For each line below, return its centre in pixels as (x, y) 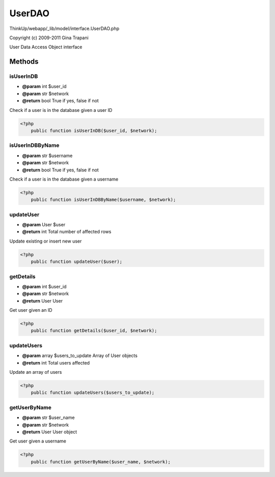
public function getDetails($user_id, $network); (94, 331)
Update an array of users (36, 372)
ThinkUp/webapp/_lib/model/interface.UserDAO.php (64, 28)
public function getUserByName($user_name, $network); (101, 462)
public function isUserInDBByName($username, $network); (103, 200)
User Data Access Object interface (46, 47)
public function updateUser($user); (76, 262)
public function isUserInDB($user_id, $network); (94, 131)
